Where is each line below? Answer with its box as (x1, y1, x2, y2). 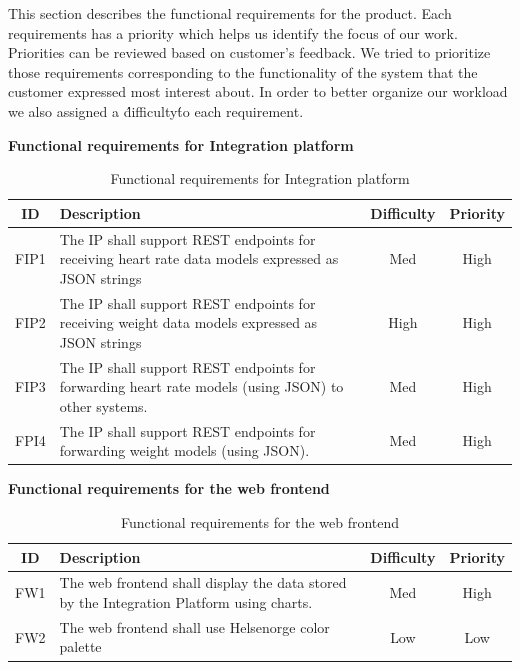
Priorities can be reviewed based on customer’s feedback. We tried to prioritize (8, 42, 491, 63)
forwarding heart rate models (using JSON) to (59, 376, 344, 397)
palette (59, 636, 102, 657)
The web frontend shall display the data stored (59, 572, 347, 593)
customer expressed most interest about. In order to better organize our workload (8, 81, 508, 102)
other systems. (59, 395, 148, 416)
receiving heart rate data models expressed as (59, 248, 339, 269)
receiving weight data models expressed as (59, 312, 318, 333)
